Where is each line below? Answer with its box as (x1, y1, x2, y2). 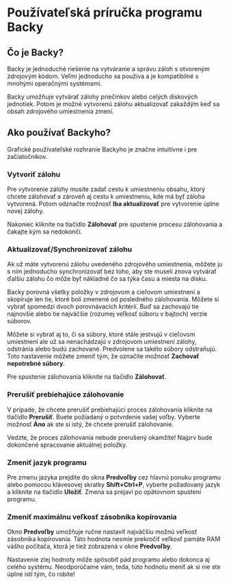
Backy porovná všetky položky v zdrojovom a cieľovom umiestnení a (7, 288, 200, 296)
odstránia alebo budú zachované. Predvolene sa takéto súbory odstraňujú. (7, 345, 217, 353)
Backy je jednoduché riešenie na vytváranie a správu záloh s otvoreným (7, 65, 211, 73)
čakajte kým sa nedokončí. (7, 227, 83, 236)
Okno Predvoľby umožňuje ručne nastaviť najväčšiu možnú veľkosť (7, 527, 198, 536)
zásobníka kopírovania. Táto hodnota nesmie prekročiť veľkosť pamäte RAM (7, 535, 221, 543)
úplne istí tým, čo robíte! (7, 570, 75, 578)
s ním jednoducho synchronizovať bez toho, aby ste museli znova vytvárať (7, 267, 217, 275)
